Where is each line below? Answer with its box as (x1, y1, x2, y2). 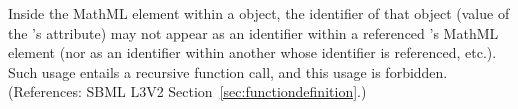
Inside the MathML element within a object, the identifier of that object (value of (8, 3, 510, 23)
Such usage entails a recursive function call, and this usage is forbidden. (8, 61, 448, 82)
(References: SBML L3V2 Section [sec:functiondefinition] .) (8, 81, 367, 102)
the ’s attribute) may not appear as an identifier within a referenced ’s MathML (8, 22, 499, 43)
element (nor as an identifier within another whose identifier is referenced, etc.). (8, 42, 497, 63)
